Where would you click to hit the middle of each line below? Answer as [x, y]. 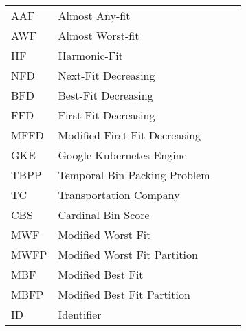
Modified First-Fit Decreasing [130, 135]
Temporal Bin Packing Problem [134, 175]
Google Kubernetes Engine [122, 155]
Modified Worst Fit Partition [128, 254]
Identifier [80, 314]
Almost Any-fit [94, 15]
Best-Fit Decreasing [105, 95]
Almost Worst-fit [99, 35]
